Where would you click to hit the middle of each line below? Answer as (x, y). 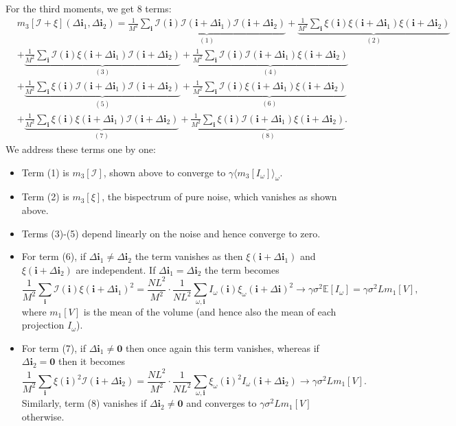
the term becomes (242, 269)
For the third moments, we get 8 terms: (89, 8)
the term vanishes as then (189, 256)
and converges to (221, 403)
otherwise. (43, 416)
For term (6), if (54, 256)
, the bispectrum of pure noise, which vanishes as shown (219, 197)
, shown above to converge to (164, 172)
